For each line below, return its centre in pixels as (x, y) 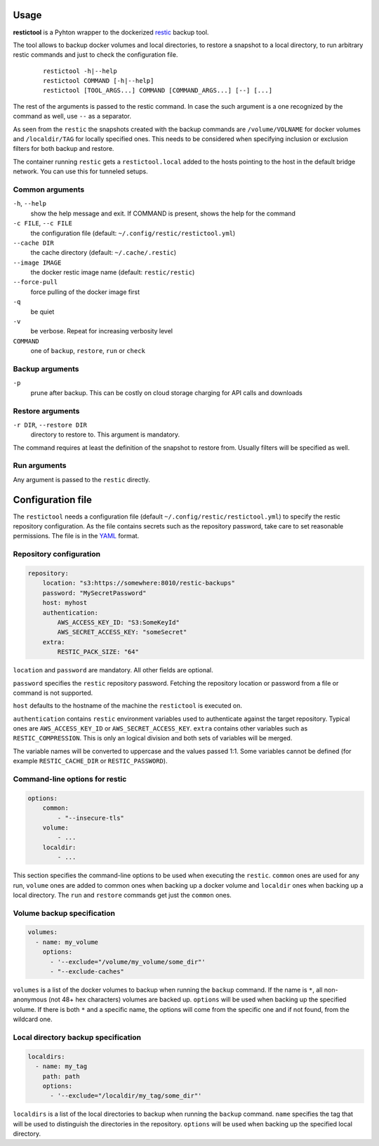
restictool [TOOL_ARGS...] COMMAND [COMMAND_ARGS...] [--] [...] (158, 91)
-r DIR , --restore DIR (50, 425)
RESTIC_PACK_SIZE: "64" (98, 652)
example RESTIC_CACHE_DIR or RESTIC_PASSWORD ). (90, 761)
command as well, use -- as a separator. (72, 116)
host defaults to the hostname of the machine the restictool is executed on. (127, 706)
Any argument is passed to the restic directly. (81, 479)
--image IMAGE (37, 262)
